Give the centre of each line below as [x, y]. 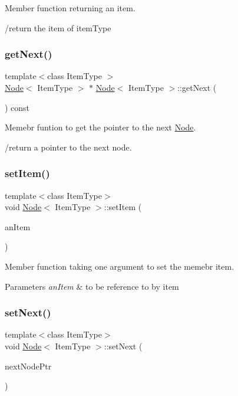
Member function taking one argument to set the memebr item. [120, 266]
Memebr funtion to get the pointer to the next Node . [100, 127]
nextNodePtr [28, 366]
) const [17, 107]
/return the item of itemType [58, 27]
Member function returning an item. [70, 8]
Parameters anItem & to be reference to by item [92, 286]
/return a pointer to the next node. [68, 147]
